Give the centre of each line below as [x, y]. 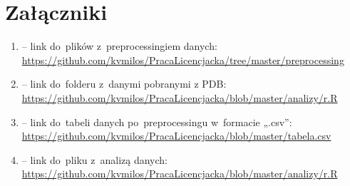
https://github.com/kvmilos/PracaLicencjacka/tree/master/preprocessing [183, 60]
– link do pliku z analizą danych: [95, 159]
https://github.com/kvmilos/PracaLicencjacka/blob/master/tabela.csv [176, 136]
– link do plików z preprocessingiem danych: [119, 46]
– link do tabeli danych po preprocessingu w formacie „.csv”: [157, 122]
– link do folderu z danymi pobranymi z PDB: [124, 84]
